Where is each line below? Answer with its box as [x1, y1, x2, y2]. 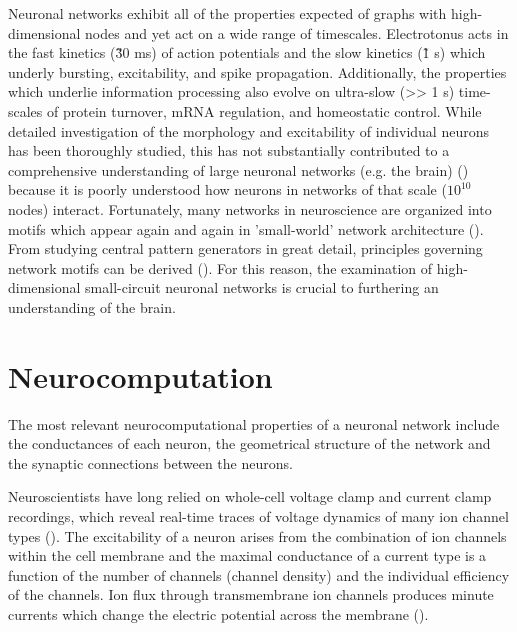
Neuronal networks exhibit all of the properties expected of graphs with [8, 3, 447, 23]
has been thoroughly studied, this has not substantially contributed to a [8, 140, 450, 161]
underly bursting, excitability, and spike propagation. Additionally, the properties [8, 61, 507, 82]
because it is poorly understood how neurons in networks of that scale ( [8, 179, 447, 200]
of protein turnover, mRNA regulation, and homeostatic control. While [47, 100, 482, 121]
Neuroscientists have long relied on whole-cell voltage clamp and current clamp [8, 486, 492, 507]
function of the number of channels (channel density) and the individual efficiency [8, 564, 510, 585]
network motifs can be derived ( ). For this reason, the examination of [8, 257, 433, 278]
